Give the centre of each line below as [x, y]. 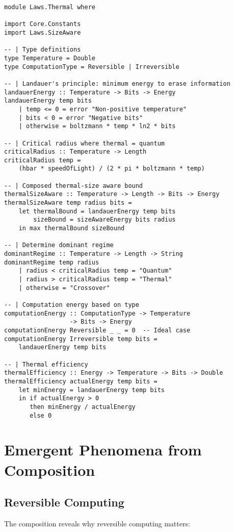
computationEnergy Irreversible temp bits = [81, 339]
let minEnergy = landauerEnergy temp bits [92, 390]
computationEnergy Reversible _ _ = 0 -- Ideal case [97, 330]
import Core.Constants [43, 24]
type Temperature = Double [50, 58]
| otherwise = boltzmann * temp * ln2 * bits [97, 126]
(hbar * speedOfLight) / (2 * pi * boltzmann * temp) [112, 169]
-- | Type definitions [43, 50]
